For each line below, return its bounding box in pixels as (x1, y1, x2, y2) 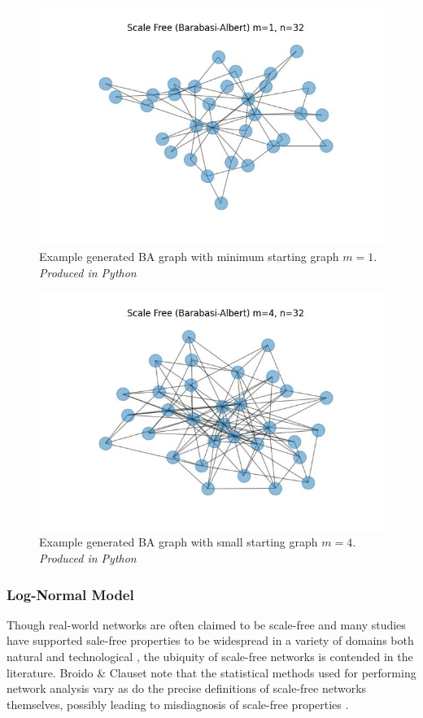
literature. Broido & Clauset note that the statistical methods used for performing (7, 664, 416, 681)
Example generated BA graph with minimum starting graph (39, 248, 339, 265)
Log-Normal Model (7, 584, 134, 604)
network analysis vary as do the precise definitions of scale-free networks (7, 680, 367, 697)
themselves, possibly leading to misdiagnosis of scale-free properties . (7, 695, 349, 712)
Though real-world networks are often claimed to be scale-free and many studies (7, 616, 406, 633)
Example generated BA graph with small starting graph (39, 533, 318, 550)
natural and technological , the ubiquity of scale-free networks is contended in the (7, 648, 413, 665)
